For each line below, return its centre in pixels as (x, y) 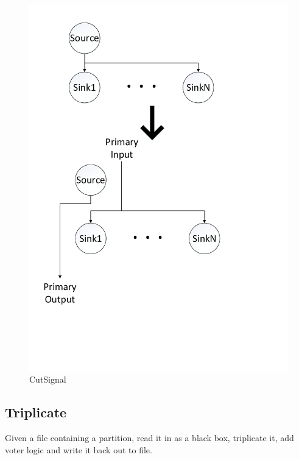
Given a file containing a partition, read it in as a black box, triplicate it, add (149, 437)
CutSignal (48, 379)
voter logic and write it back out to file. (79, 449)
